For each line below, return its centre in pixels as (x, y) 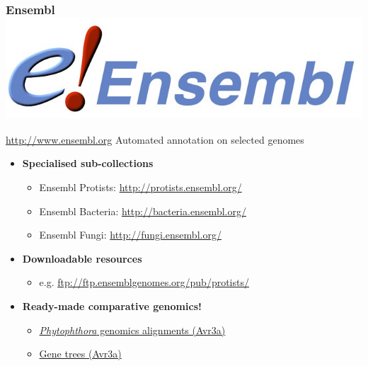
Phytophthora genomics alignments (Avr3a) (132, 330)
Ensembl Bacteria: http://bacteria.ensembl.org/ (143, 211)
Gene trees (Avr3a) (80, 354)
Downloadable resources (82, 258)
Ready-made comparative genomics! (112, 306)
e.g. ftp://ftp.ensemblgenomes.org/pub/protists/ (144, 282)
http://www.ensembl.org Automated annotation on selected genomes (155, 139)
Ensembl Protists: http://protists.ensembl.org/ (140, 187)
